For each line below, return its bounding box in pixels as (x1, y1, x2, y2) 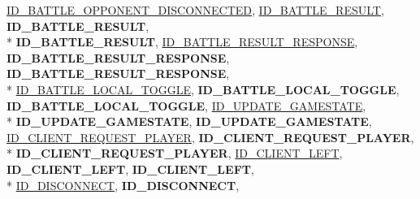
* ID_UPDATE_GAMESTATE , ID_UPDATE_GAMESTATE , (6, 113, 372, 130)
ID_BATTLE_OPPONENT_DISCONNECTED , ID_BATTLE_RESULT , (6, 2, 384, 18)
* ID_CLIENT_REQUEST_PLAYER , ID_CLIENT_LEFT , (6, 145, 343, 162)
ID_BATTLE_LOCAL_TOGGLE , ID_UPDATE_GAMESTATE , (6, 97, 366, 114)
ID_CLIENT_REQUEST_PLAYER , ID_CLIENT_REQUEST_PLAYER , (6, 128, 414, 145)
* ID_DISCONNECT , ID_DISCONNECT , (6, 176, 240, 193)
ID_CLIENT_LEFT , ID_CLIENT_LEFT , (6, 160, 254, 177)
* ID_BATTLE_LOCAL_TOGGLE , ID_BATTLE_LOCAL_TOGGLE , (6, 80, 400, 97)
